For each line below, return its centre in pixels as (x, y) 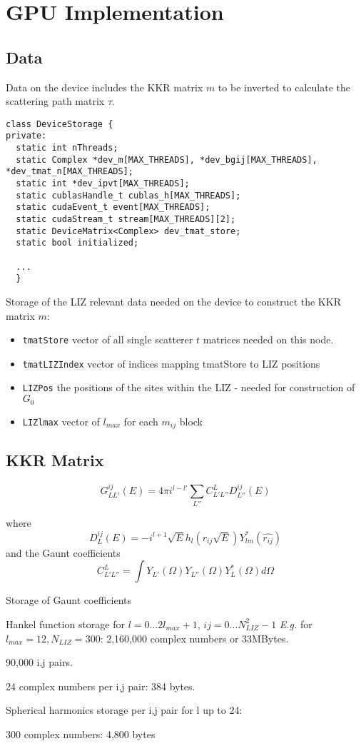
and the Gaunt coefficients (63, 552)
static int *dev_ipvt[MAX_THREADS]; (103, 184)
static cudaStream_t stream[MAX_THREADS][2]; (126, 220)
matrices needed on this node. (268, 339)
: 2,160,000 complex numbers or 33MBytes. (194, 638)
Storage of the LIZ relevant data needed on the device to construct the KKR (173, 301)
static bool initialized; (77, 243)
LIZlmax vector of (61, 421)
